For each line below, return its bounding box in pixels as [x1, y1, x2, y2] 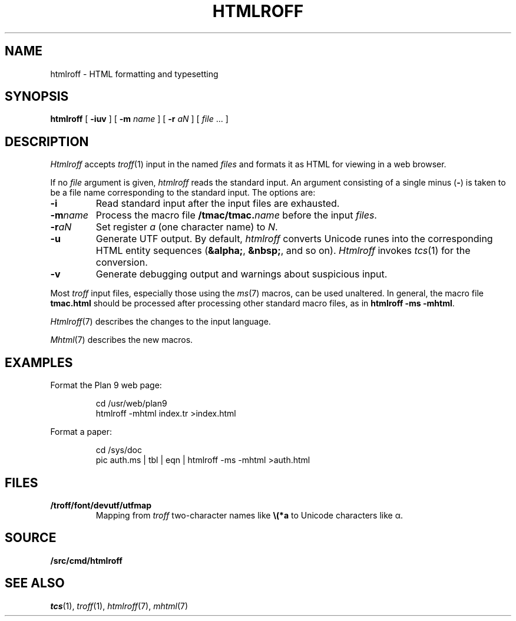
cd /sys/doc [95, 445, 143, 455]
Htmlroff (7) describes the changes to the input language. [50, 316, 271, 327]
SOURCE [5, 530, 57, 546]
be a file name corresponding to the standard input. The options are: [50, 187, 316, 198]
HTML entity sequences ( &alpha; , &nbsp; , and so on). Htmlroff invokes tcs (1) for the [95, 245, 471, 257]
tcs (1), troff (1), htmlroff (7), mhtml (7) [50, 600, 188, 611]
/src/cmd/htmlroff [50, 555, 123, 566]
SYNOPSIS [5, 89, 69, 104]
